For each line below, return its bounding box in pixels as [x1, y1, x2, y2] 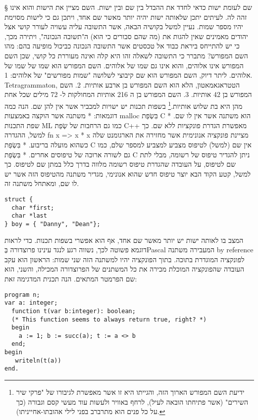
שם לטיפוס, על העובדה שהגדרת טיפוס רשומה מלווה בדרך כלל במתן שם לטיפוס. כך [4, 159, 236, 169]
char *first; [11, 204, 54, 211]
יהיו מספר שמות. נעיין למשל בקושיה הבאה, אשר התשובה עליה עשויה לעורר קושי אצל [4, 21, 243, 32]
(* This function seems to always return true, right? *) [11, 316, 207, 323]
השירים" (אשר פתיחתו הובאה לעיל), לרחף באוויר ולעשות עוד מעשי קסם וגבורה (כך [16, 396, 249, 407]
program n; [4, 291, 40, 298]
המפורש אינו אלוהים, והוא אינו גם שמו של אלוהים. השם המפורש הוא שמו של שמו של [4, 60, 244, 70]
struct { [4, 195, 33, 203]
